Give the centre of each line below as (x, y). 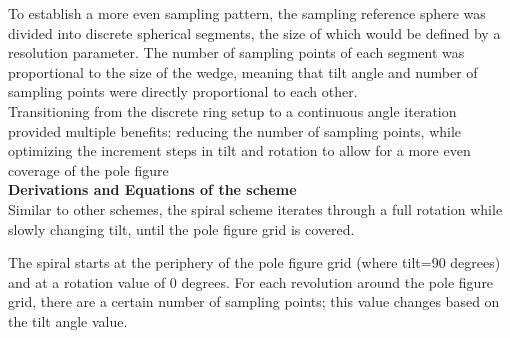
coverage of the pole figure (88, 169)
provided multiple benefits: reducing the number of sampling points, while (235, 130)
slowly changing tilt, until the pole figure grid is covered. (181, 228)
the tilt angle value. (68, 320)
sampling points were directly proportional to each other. (183, 91)
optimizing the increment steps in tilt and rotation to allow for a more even (239, 150)
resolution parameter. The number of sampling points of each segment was (236, 52)
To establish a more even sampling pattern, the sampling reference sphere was (247, 13)
